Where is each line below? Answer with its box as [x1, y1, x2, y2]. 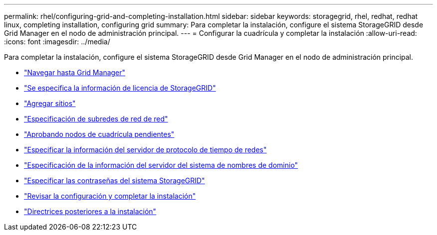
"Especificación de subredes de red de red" [24, 115, 168, 123]
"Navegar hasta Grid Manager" [24, 68, 126, 77]
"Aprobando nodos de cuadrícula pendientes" [24, 130, 175, 138]
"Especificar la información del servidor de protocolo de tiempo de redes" [24, 145, 267, 154]
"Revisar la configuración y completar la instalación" [24, 192, 196, 200]
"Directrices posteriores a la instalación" [24, 207, 157, 216]
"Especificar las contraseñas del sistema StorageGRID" [24, 176, 205, 185]
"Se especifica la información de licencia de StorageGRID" [24, 84, 216, 92]
